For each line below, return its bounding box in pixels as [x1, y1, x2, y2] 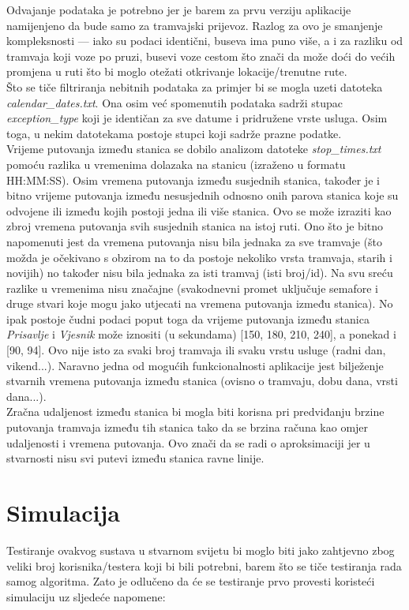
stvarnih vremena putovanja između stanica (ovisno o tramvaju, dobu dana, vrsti [6, 372, 398, 389]
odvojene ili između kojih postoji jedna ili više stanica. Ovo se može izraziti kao [6, 202, 392, 219]
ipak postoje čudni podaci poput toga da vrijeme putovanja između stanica [6, 310, 370, 327]
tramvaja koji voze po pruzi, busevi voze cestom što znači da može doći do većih [6, 47, 396, 64]
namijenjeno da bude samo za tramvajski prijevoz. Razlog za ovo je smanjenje [6, 17, 383, 33]
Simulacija [6, 496, 120, 528]
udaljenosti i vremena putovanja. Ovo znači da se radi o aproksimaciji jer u [6, 434, 370, 451]
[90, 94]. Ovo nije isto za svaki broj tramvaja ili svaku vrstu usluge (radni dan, [6, 342, 386, 358]
